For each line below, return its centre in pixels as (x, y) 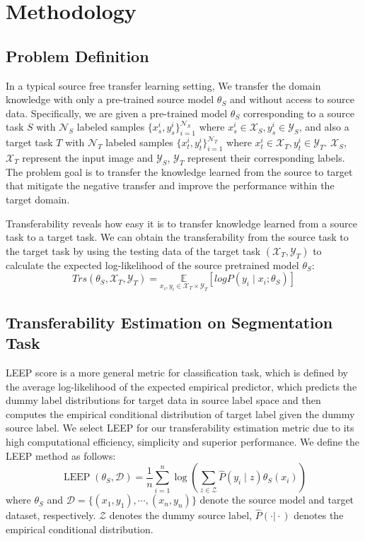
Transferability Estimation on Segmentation (169, 322)
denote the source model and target (277, 500)
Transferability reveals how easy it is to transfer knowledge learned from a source (181, 223)
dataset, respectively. (51, 515)
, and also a (324, 127)
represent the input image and (88, 157)
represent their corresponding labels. (266, 157)
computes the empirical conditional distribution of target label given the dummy (180, 414)
